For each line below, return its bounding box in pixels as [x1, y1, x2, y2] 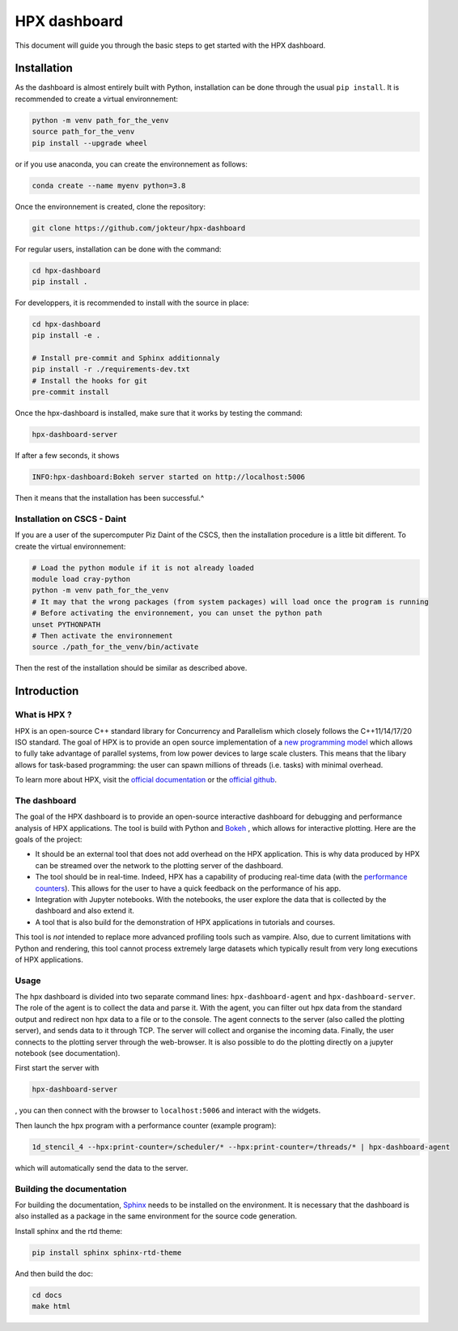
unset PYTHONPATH [32, 620, 101, 629]
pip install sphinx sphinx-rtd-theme [32, 1248, 182, 1257]
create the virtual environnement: [15, 541, 126, 551]
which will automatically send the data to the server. [15, 1163, 189, 1172]
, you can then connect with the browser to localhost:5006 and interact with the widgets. [15, 1105, 321, 1116]
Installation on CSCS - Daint [15, 513, 127, 524]
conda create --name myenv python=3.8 [32, 180, 186, 190]
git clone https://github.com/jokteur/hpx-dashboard [32, 223, 246, 232]
